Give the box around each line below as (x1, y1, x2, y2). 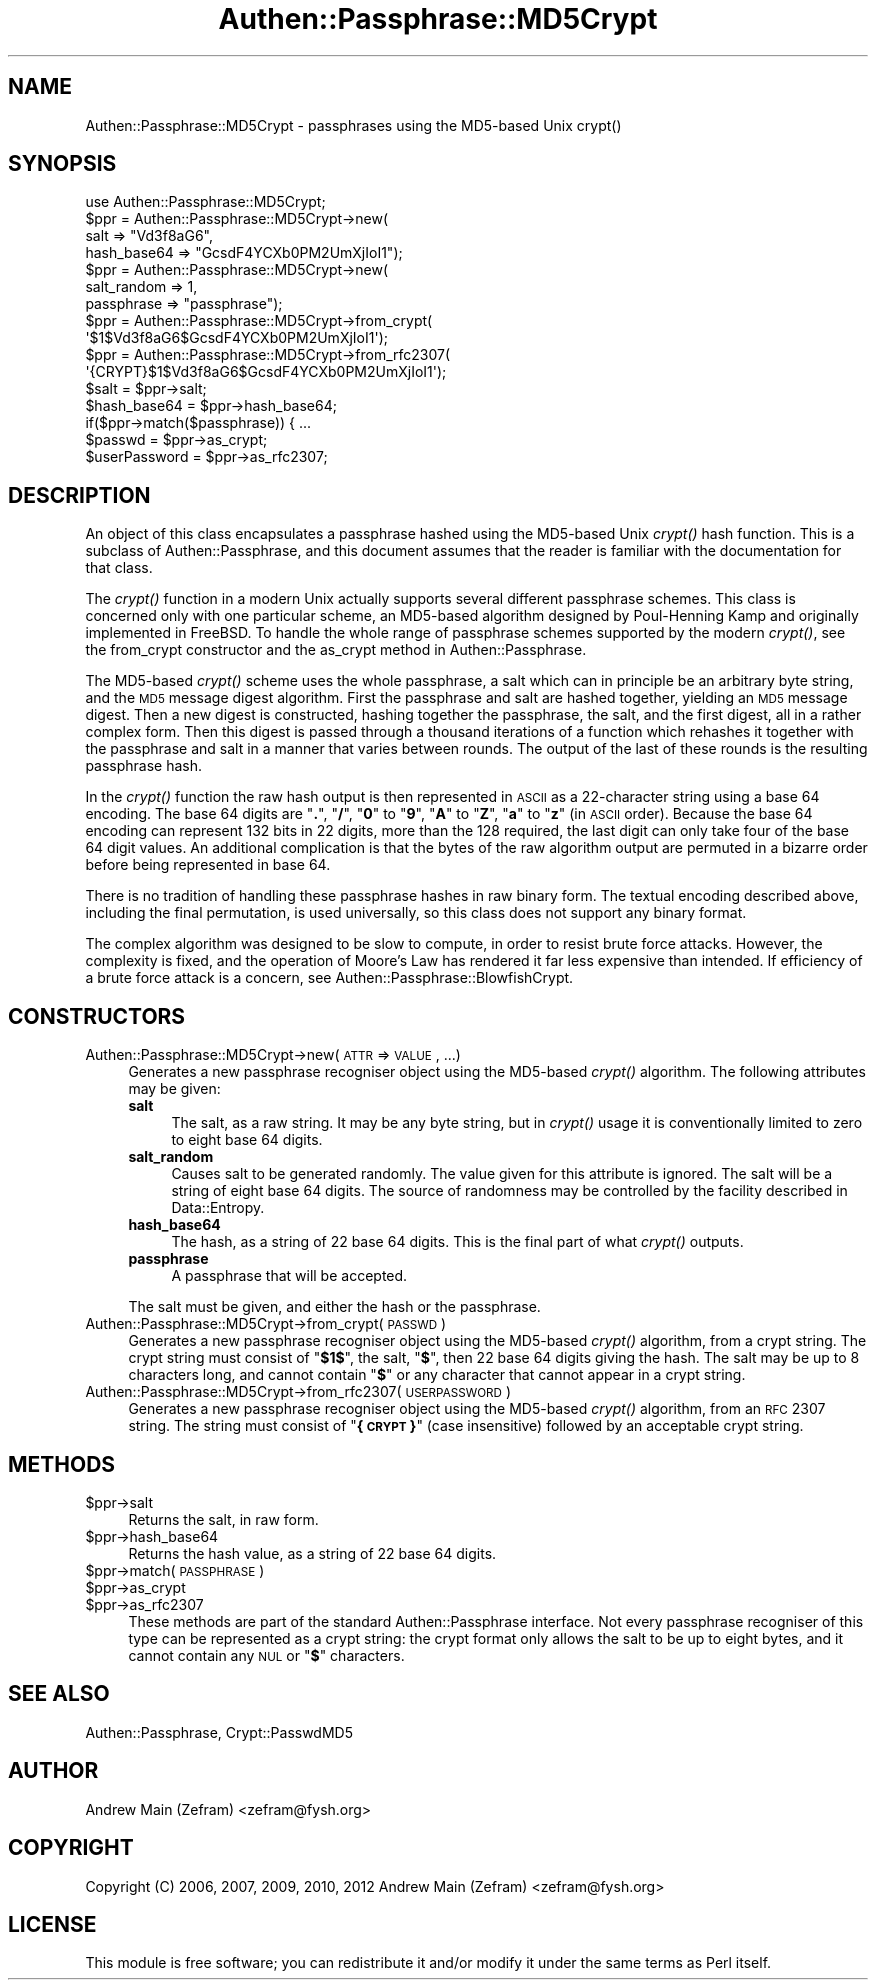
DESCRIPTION (8, 482, 151, 508)
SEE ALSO (8, 1681, 110, 1707)
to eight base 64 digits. (171, 1131, 323, 1149)
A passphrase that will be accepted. (171, 1267, 408, 1285)
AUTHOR (8, 1758, 99, 1784)
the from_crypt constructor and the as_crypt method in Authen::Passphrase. (85, 641, 587, 659)
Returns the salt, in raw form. (128, 1510, 319, 1528)
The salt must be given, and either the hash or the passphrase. (128, 1298, 541, 1316)
